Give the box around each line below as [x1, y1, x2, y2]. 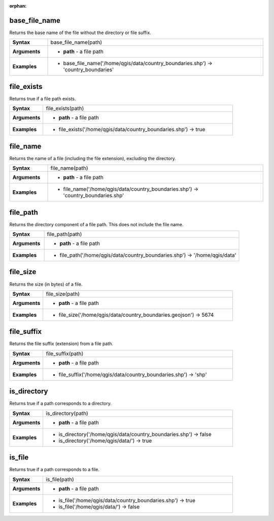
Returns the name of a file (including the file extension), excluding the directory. [9, 155, 176, 161]
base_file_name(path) [50, 39, 102, 46]
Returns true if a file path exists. [9, 96, 76, 102]
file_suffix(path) [46, 350, 84, 357]
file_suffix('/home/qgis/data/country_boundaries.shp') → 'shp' [58, 371, 207, 378]
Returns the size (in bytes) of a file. [9, 281, 83, 287]
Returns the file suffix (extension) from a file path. [9, 341, 114, 347]
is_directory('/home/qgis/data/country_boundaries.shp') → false [58, 431, 212, 438]
